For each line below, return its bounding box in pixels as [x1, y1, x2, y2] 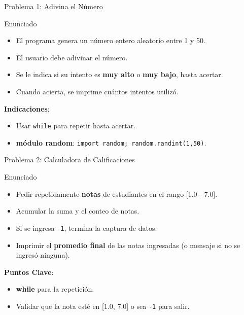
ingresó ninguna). [16, 250, 70, 260]
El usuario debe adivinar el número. [16, 52, 128, 62]
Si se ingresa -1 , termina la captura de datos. [16, 222, 157, 233]
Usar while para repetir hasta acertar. [16, 120, 136, 131]
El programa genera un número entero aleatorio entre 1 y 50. [16, 35, 205, 46]
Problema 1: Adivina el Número [4, 1, 103, 11]
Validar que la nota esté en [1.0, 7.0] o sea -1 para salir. [16, 300, 190, 311]
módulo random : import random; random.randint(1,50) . [16, 137, 206, 148]
